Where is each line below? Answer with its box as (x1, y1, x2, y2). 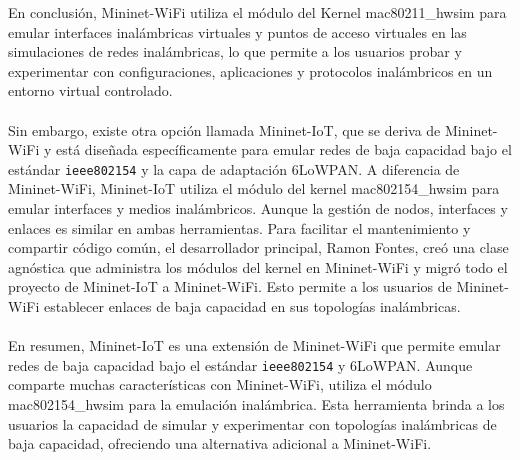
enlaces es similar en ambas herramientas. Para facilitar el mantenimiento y (8, 217, 471, 238)
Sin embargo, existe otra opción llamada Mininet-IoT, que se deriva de (8, 119, 441, 140)
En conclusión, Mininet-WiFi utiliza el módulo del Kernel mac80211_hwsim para (8, 2, 507, 22)
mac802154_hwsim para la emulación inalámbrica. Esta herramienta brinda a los (8, 394, 505, 414)
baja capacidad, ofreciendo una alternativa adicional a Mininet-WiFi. (8, 433, 432, 454)
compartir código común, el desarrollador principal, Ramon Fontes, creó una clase (8, 237, 509, 258)
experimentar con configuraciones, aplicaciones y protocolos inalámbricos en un (8, 60, 493, 81)
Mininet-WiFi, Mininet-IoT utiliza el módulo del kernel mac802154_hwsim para (8, 178, 500, 199)
